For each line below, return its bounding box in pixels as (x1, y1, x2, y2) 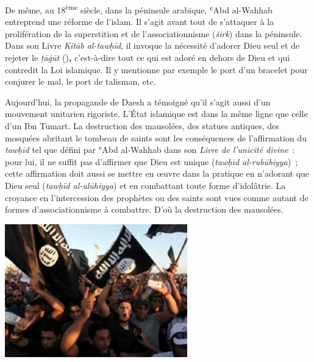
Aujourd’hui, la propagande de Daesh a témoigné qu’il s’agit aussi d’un (5, 95, 271, 108)
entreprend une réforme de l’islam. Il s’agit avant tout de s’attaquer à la (5, 15, 274, 28)
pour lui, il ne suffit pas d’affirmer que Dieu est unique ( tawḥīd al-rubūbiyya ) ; (5, 155, 298, 168)
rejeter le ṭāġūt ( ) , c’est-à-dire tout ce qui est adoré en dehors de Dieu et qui (5, 51, 290, 64)
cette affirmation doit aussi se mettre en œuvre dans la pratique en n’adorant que (5, 167, 310, 180)
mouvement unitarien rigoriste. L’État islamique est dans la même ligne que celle (5, 107, 308, 120)
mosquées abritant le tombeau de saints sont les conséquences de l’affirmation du (5, 131, 307, 144)
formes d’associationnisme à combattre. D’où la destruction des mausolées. (5, 203, 284, 216)
